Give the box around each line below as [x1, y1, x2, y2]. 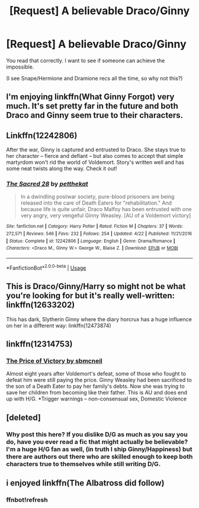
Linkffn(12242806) [6, 130, 78, 140]
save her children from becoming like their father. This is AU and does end [6, 389, 188, 396]
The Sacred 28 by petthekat [6, 180, 89, 188]
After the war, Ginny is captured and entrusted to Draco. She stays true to [6, 146, 186, 153]
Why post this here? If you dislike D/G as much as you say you [6, 430, 188, 438]
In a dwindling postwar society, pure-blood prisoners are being [20, 193, 175, 200]
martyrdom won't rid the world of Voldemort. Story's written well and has [6, 158, 185, 166]
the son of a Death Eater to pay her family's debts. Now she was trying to [6, 383, 185, 390]
